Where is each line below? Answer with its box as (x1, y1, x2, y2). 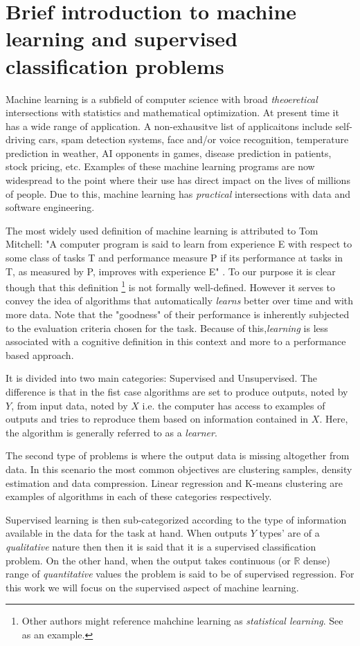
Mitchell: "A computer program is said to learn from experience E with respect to (6, 237, 352, 251)
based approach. (6, 347, 74, 362)
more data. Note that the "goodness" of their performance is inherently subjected (6, 307, 350, 322)
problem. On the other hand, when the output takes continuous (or (6, 553, 291, 567)
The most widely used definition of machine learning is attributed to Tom (6, 223, 318, 237)
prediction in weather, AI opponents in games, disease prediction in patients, (6, 145, 332, 160)
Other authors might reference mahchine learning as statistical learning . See (21, 613, 343, 628)
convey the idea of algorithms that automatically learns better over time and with (6, 293, 354, 308)
